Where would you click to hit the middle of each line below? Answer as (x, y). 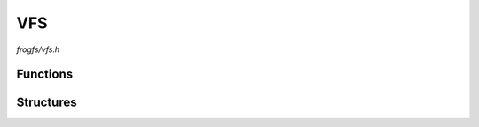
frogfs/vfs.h (38, 49)
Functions (45, 75)
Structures (47, 103)
